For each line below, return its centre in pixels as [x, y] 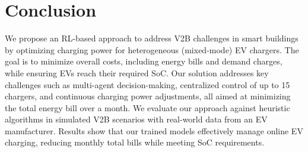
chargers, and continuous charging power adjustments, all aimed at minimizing [148, 96]
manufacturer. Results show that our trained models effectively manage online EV [154, 130]
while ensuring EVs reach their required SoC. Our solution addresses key [137, 72]
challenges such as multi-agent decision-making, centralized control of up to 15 [147, 84]
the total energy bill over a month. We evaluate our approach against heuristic [147, 107]
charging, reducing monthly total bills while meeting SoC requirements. [135, 142]
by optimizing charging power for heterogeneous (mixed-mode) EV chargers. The [152, 49]
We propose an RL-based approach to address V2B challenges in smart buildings [152, 38]
